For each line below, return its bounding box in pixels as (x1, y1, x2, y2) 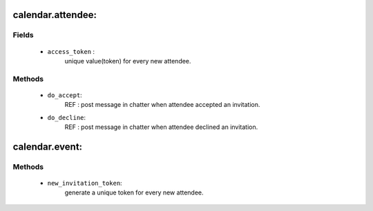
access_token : (47, 47, 95, 55)
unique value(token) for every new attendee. (64, 57, 191, 65)
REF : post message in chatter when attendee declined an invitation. (64, 123, 258, 131)
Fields (12, 30, 34, 40)
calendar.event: (12, 141, 83, 152)
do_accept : (47, 90, 82, 99)
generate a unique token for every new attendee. (64, 188, 204, 197)
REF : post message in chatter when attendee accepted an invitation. (64, 101, 260, 109)
